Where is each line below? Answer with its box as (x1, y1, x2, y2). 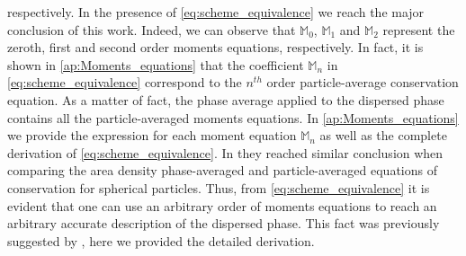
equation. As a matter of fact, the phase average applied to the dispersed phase (7, 90, 444, 109)
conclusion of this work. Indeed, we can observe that (7, 20, 296, 39)
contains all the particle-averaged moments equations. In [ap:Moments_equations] (7, 108, 459, 127)
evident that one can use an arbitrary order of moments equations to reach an (7, 196, 437, 215)
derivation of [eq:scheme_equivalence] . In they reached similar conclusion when (7, 143, 444, 162)
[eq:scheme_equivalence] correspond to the (7, 73, 242, 92)
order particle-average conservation (266, 73, 459, 92)
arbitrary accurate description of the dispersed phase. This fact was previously (7, 214, 440, 233)
